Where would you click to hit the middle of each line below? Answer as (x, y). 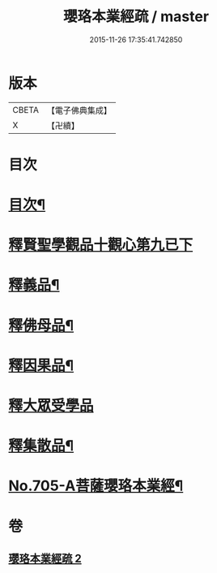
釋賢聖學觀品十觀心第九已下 (101, 245)
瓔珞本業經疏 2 (45, 558)
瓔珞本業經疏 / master (136, 17)
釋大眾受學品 (51, 406)
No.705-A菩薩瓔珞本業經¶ (96, 486)
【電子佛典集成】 (79, 110)
